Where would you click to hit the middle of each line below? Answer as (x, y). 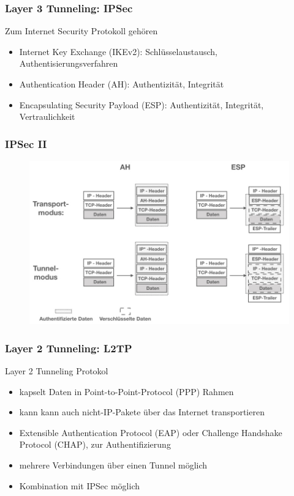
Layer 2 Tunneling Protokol (57, 371)
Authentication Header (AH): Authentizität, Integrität (122, 84)
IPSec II (26, 143)
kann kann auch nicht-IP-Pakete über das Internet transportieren (142, 412)
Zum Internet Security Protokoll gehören (81, 31)
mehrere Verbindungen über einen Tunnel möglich (113, 465)
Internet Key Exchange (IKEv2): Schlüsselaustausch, (118, 51)
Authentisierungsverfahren (69, 63)
